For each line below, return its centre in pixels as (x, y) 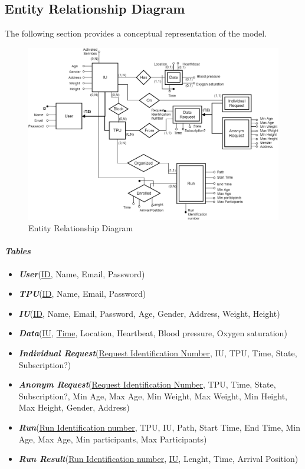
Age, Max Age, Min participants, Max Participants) (113, 439)
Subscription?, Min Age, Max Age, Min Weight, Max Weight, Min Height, (153, 396)
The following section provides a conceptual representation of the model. (136, 33)
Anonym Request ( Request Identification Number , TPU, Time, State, (147, 384)
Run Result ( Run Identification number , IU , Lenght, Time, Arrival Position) (158, 459)
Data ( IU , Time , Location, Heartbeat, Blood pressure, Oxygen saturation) (153, 333)
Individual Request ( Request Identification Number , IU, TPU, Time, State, (158, 353)
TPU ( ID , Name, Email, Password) (82, 293)
